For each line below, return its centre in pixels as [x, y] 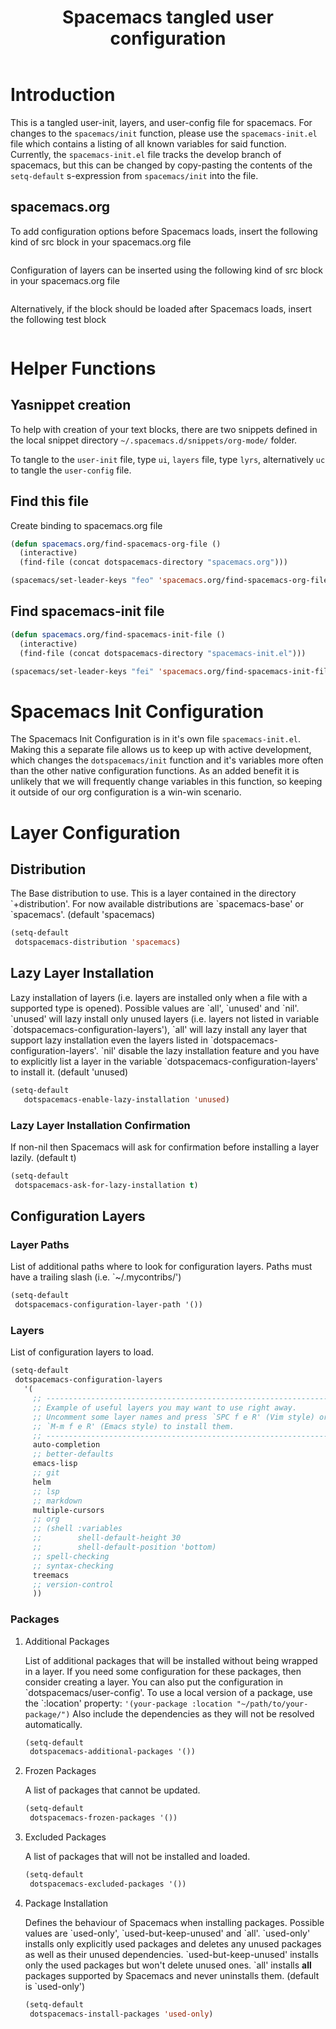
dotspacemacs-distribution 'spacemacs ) [98, 942]
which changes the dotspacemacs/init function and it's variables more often [167, 760]
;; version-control [73, 1584]
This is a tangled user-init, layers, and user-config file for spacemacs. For [161, 122]
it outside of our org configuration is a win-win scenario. [126, 792]
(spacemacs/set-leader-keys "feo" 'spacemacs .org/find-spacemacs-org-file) [171, 581]
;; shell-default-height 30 [107, 1538]
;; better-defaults [73, 1454]
